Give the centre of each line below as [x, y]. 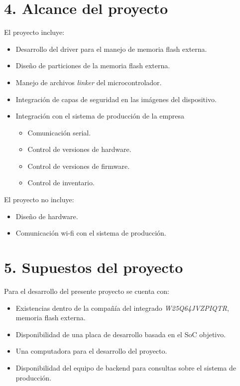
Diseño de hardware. [47, 216]
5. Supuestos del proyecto [94, 267]
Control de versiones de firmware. [79, 166]
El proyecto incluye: [34, 32]
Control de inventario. [61, 183]
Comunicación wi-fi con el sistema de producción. [91, 233]
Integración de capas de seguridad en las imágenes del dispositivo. [116, 99]
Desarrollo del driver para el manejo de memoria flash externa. [111, 49]
